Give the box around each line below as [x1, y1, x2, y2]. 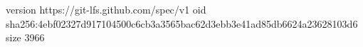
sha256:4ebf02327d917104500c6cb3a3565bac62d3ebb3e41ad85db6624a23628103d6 [6, 16, 358, 31]
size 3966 [6, 30, 45, 45]
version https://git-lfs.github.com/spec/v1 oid [6, 2, 206, 16]
